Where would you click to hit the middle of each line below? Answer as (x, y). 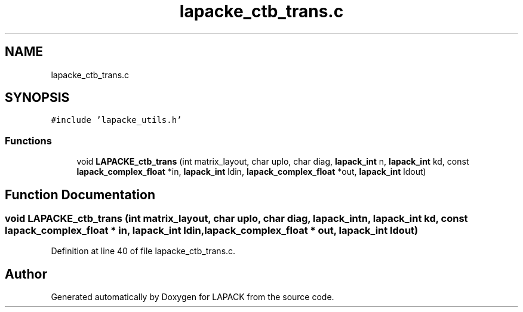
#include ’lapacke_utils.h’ (116, 120)
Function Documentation (80, 194)
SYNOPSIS (37, 98)
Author (26, 274)
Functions (28, 140)
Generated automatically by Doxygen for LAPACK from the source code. (193, 297)
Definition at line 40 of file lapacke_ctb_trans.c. (143, 251)
